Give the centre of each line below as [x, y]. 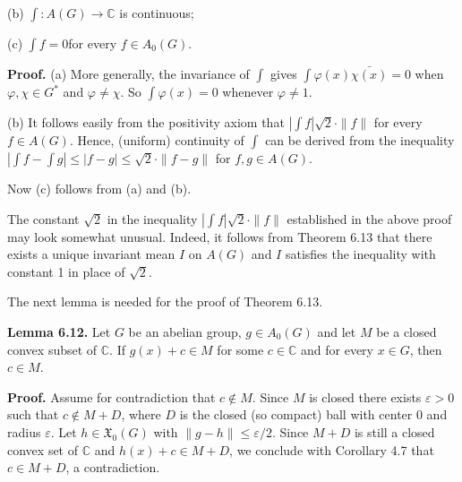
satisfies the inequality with [360, 254]
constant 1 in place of [66, 271]
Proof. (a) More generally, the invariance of [128, 73]
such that [33, 414]
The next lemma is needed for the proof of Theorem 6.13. [165, 301]
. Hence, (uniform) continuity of [157, 140]
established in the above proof [369, 218]
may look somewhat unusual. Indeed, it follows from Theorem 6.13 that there [220, 236]
